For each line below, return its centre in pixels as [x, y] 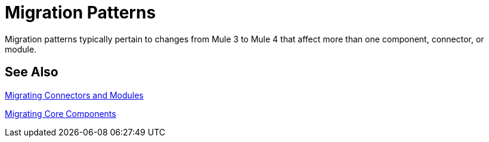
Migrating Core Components [61, 113]
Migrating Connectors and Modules [74, 95]
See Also [32, 72]
